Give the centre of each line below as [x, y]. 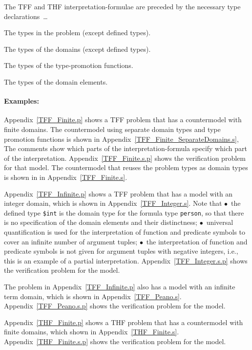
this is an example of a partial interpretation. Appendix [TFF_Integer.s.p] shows [126, 260]
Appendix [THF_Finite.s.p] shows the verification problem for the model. [115, 341]
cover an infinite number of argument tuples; [71, 241]
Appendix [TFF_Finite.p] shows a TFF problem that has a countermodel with [123, 120]
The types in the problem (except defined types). [77, 33]
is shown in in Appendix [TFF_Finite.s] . [66, 177]
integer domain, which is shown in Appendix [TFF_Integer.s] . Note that [113, 203]
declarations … [26, 16]
